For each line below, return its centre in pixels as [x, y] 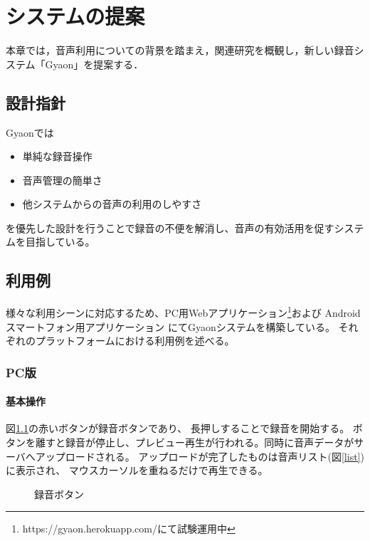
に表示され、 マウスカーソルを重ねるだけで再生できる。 [137, 470]
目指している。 [60, 242]
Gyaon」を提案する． [94, 64]
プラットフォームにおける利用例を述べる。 [135, 341]
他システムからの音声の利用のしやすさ [112, 204]
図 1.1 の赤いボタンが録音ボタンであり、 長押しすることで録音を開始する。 [178, 428]
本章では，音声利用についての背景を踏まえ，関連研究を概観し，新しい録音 [180, 50]
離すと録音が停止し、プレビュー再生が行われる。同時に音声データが [195, 442]
